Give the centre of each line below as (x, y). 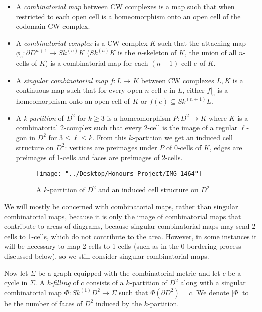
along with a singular (213, 283)
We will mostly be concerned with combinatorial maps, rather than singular (121, 206)
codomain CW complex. (53, 26)
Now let (16, 272)
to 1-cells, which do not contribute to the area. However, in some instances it (138, 236)
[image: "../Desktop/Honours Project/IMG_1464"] (119, 173)
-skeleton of (159, 53)
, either (193, 90)
